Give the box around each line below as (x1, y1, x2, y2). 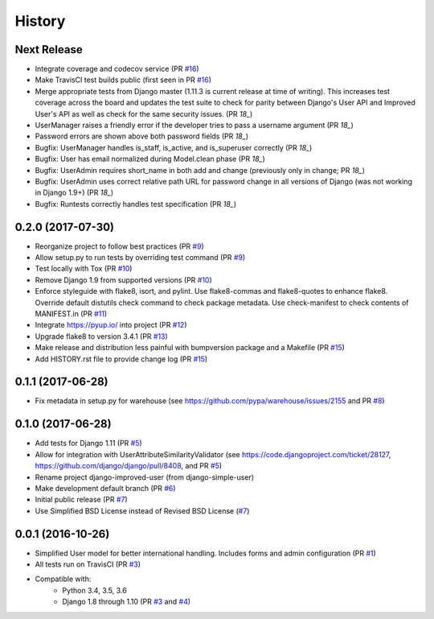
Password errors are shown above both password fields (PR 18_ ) (35, 131, 249, 141)
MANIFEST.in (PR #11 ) (35, 309, 108, 318)
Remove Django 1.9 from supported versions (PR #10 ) (35, 274, 212, 285)
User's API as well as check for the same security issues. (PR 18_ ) (35, 109, 253, 118)
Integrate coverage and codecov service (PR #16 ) (35, 64, 200, 74)
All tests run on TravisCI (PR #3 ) (35, 559, 141, 569)
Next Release (14, 43, 84, 56)
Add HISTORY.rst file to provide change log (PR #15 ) (35, 354, 208, 364)
